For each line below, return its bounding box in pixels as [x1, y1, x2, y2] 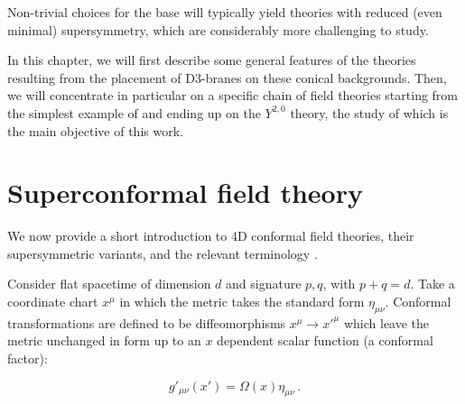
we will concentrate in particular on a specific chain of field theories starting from [7, 86, 459, 105]
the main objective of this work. [7, 121, 183, 140]
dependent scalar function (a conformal [217, 331, 433, 350]
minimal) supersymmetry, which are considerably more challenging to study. [7, 20, 429, 39]
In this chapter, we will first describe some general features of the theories [7, 50, 416, 69]
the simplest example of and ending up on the [7, 103, 261, 122]
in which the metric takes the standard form [119, 292, 365, 311]
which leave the [343, 313, 430, 332]
